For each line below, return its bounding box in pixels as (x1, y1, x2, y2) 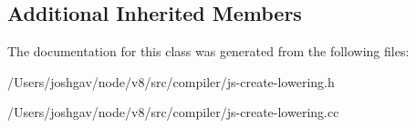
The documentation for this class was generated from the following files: (7, 42, 410, 61)
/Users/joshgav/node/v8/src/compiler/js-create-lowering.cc (7, 103, 339, 122)
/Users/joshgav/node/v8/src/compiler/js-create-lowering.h (7, 72, 335, 91)
